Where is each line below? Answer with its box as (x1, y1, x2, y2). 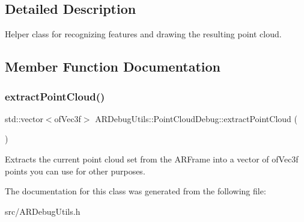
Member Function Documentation (5, 57, 221, 76)
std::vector (5, 112, 43, 125)
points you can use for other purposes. (5, 164, 145, 177)
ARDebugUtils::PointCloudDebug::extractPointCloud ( (95, 112, 297, 125)
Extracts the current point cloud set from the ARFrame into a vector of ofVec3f (5, 152, 299, 165)
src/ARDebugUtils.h (5, 205, 81, 217)
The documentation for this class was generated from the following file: (5, 185, 266, 197)
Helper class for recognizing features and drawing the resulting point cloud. (5, 28, 282, 40)
